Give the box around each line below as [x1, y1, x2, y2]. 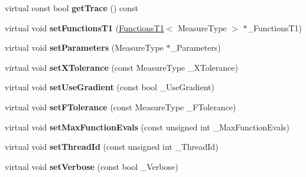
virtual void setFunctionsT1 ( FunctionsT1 [5, 21, 164, 34]
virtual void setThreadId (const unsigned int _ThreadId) [5, 140, 219, 153]
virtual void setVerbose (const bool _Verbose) [5, 160, 178, 172]
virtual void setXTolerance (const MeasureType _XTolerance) [5, 61, 238, 73]
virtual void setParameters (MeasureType [5, 41, 164, 54]
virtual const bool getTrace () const [5, 2, 139, 14]
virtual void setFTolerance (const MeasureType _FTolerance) [5, 100, 236, 113]
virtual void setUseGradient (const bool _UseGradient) [5, 81, 214, 93]
